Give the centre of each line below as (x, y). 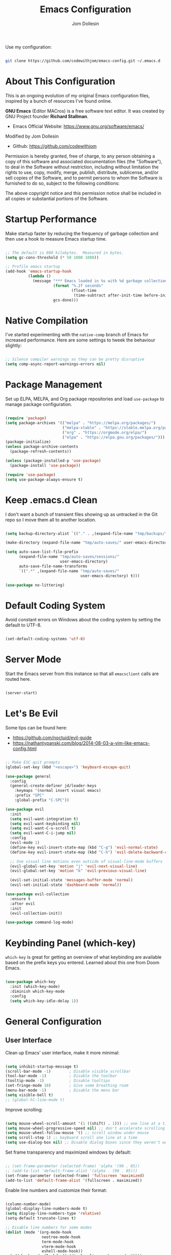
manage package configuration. (39, 404)
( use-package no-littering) (35, 585)
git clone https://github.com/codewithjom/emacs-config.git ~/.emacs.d (83, 61)
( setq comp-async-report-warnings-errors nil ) (55, 364)
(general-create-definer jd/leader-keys (53, 786)
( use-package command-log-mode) (39, 922)
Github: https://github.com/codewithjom (54, 146)
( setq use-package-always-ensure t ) (44, 480)
